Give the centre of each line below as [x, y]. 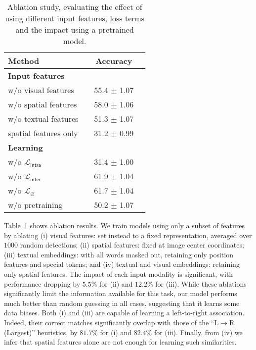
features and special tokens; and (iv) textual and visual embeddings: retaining [122, 264]
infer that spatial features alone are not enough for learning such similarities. [120, 342]
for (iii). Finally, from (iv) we [198, 332]
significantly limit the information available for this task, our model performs [121, 293]
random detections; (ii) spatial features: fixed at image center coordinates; [132, 245]
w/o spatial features [43, 104]
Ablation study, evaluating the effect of [75, 7]
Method [24, 61]
